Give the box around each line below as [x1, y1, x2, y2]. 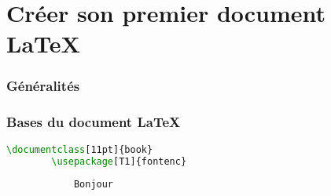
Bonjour [73, 179, 114, 191]
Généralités [6, 76, 80, 96]
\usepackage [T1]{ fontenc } [51, 155, 187, 167]
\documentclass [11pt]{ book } [6, 143, 153, 155]
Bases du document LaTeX [6, 112, 181, 132]
